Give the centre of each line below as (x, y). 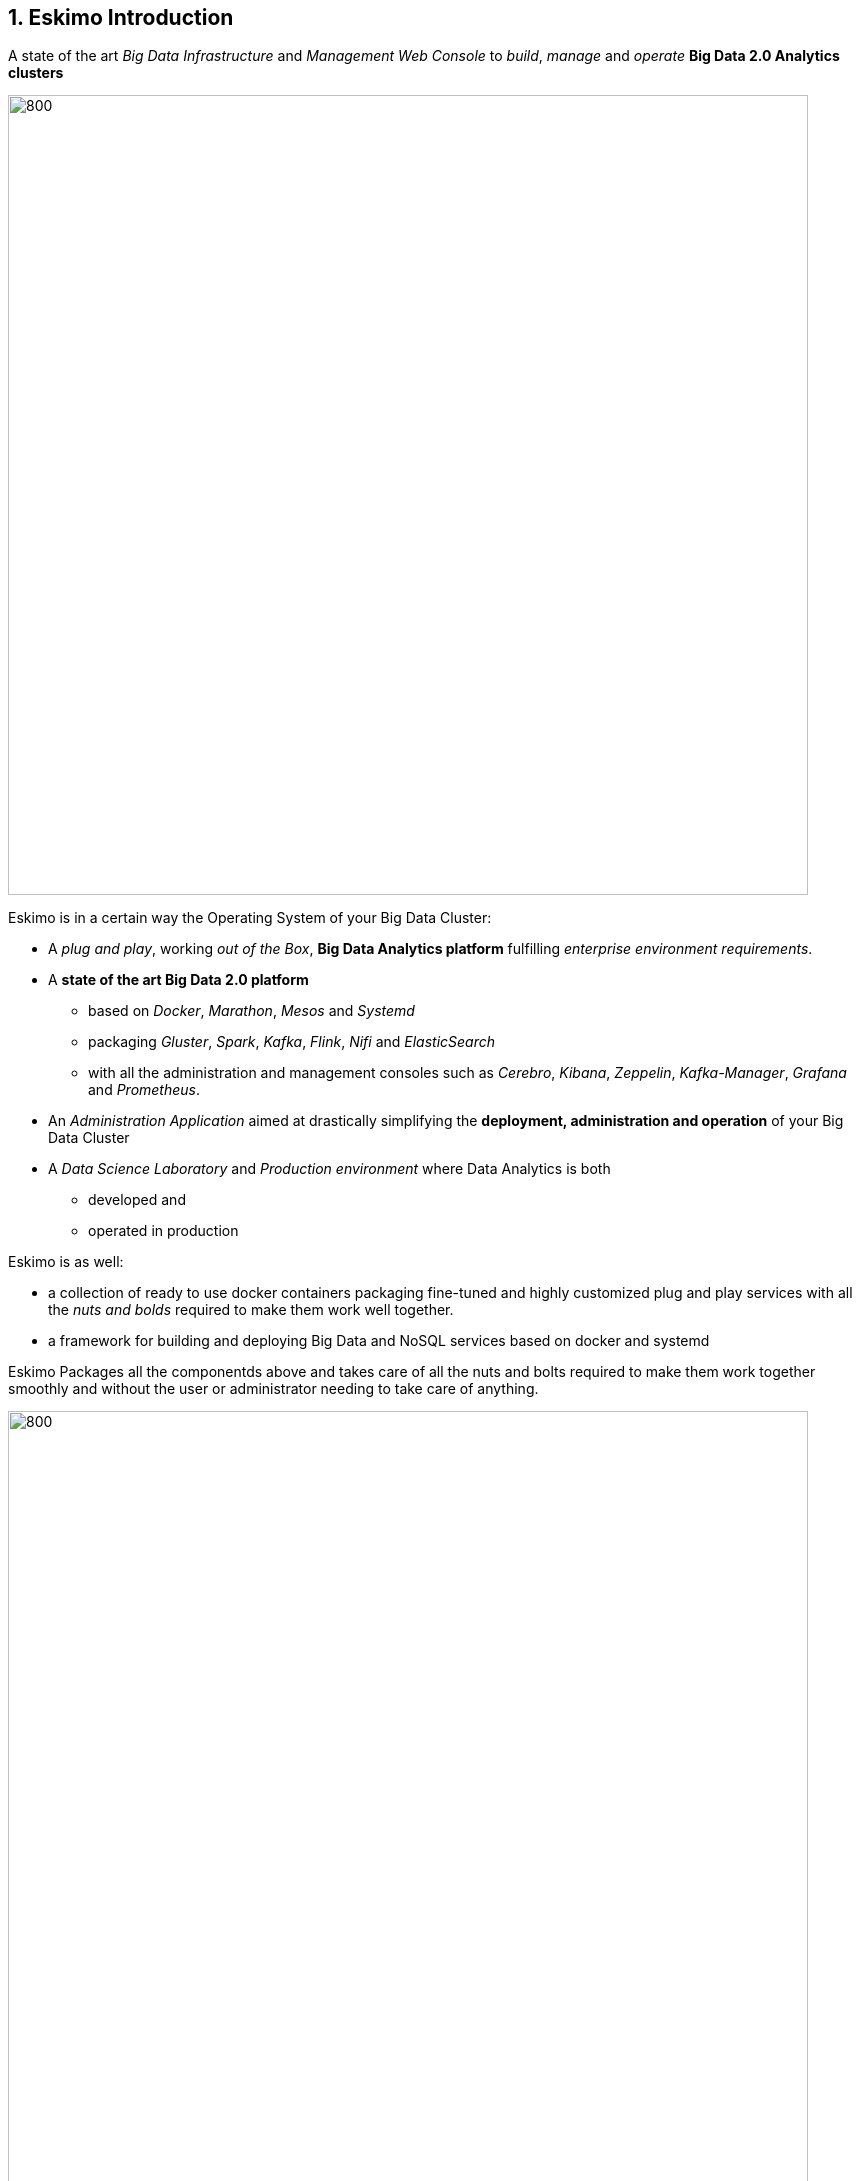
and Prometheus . (144, 1090)
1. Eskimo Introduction (121, 17)
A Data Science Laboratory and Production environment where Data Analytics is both (329, 1169)
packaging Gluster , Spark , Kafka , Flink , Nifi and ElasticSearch (292, 1042)
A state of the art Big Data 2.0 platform (178, 980)
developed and (137, 1200)
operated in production (163, 1231)
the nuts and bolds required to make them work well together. (251, 1310)
